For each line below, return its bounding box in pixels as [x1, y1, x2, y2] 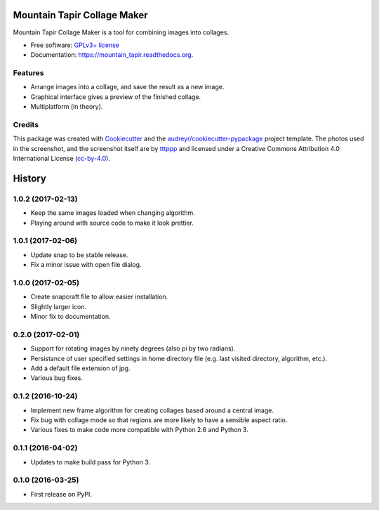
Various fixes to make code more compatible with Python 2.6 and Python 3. [30, 426, 248, 434]
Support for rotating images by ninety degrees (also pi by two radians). [30, 344, 236, 353]
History [13, 172, 47, 184]
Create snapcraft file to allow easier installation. [30, 292, 168, 301]
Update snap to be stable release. [30, 250, 128, 259]
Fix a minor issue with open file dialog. [30, 261, 142, 269]
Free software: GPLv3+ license [30, 41, 119, 49]
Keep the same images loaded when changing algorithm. [30, 209, 196, 217]
